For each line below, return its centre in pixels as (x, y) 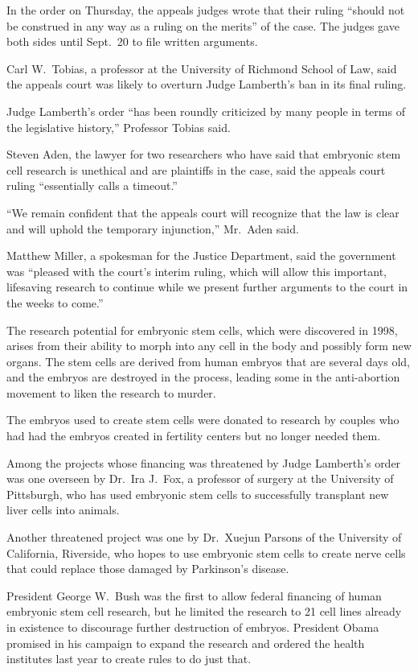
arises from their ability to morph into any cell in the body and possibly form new (209, 346)
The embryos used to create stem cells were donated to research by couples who (203, 420)
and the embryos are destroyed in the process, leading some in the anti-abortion (203, 377)
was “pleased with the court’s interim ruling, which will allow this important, (197, 271)
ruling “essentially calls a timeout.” (92, 186)
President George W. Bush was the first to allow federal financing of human (194, 595)
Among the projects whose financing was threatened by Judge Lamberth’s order (204, 462)
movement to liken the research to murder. (111, 392)
